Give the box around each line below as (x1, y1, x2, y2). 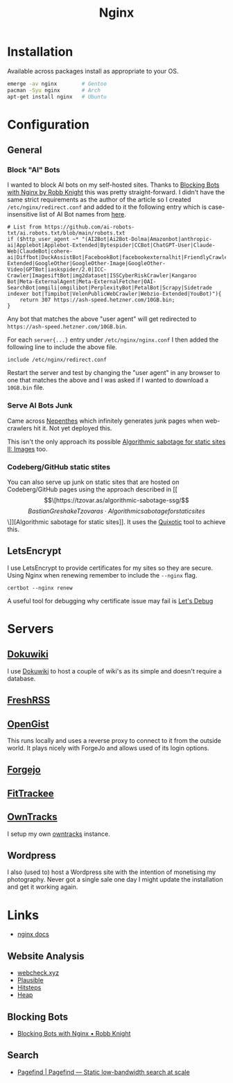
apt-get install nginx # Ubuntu (7, 93, 107, 100)
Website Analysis (7, 950, 85, 962)
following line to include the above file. (7, 343, 118, 351)
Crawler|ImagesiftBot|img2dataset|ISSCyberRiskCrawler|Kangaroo (7, 272, 197, 279)
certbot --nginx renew (7, 585, 73, 591)
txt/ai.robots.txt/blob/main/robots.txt (7, 230, 126, 237)
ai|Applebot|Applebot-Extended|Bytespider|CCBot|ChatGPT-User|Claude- (7, 242, 216, 249)
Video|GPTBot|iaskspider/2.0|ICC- (7, 266, 107, 274)
